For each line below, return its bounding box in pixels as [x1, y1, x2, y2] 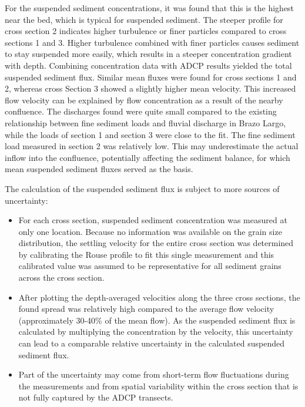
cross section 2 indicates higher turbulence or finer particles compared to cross [5, 25, 287, 37]
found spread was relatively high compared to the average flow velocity [18, 302, 274, 315]
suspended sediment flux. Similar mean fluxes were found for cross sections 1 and [5, 70, 297, 83]
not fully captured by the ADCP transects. [18, 391, 173, 403]
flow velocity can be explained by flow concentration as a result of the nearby [5, 93, 283, 106]
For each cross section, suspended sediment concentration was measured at [18, 214, 287, 226]
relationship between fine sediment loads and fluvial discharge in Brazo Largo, [5, 116, 286, 129]
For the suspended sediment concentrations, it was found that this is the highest [5, 2, 294, 14]
